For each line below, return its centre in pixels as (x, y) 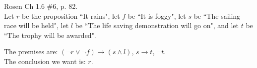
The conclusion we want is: (45, 61)
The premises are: (31, 51)
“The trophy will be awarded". (50, 35)
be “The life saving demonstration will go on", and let (157, 25)
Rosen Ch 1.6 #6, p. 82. (41, 6)
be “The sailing (217, 16)
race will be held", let (36, 25)
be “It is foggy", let (157, 16)
